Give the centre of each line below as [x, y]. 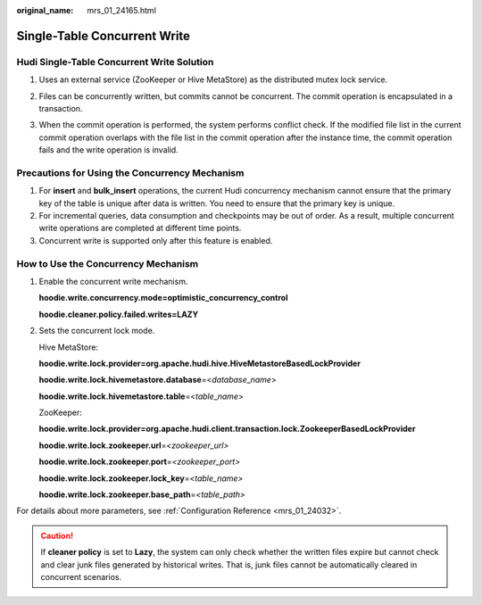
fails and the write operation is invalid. [108, 150]
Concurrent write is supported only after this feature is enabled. [156, 240]
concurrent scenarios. [81, 576]
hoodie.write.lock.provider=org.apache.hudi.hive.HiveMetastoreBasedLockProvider [200, 363]
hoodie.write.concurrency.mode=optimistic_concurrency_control [163, 298]
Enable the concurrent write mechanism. [113, 281]
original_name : [45, 10]
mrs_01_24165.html [121, 10]
